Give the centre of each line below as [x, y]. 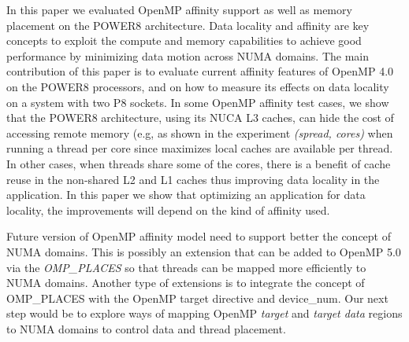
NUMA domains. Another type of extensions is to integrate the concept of [186, 283]
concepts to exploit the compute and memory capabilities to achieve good [184, 40]
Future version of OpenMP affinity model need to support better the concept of [199, 236]
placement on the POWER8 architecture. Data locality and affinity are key [188, 25]
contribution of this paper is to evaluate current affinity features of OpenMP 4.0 [200, 71]
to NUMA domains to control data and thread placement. [146, 328]
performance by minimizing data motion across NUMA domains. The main [188, 55]
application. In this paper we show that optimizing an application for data [186, 195]
